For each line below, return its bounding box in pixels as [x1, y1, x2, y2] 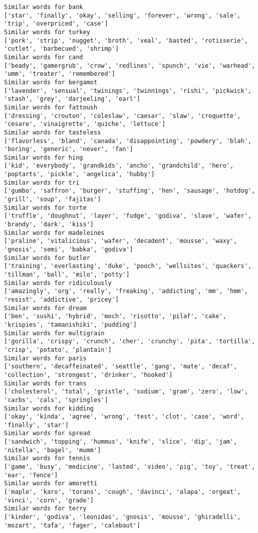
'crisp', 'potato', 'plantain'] [4, 346, 112, 353]
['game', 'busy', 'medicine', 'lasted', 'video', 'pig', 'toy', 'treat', [4, 463, 255, 471]
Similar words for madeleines [4, 229, 105, 236]
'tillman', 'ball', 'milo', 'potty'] [4, 271, 130, 278]
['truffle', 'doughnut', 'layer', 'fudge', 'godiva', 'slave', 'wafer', [4, 212, 251, 220]
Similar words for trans [4, 379, 87, 387]
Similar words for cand [4, 53, 83, 61]
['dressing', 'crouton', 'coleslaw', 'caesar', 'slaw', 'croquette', [4, 112, 241, 119]
